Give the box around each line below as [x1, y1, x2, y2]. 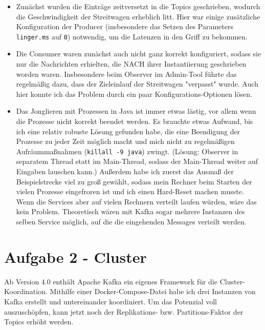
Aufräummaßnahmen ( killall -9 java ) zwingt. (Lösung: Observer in [16, 146, 238, 156]
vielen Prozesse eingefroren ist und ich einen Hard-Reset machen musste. [16, 186, 244, 197]
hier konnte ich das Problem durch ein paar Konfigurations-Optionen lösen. [16, 88, 252, 99]
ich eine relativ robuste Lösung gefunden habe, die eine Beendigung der [16, 126, 240, 136]
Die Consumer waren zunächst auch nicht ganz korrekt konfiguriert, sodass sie [16, 48, 261, 59]
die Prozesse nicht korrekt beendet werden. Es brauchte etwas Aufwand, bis [16, 116, 253, 126]
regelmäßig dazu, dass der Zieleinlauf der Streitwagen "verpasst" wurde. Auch [16, 78, 258, 89]
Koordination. [4, 286, 48, 297]
